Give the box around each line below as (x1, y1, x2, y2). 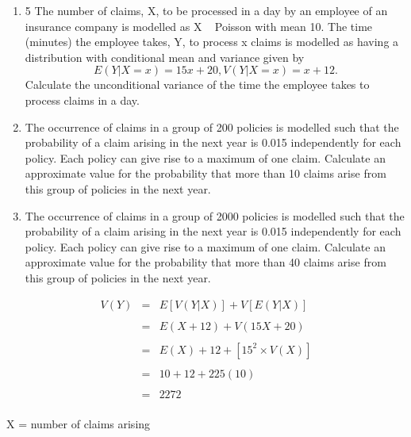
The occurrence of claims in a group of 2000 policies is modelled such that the (25, 207, 405, 224)
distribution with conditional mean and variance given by (25, 48, 305, 65)
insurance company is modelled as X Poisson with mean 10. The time (25, 17, 373, 34)
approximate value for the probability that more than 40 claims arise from (25, 254, 386, 270)
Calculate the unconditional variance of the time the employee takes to (25, 76, 370, 93)
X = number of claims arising (6, 415, 151, 431)
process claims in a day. (25, 91, 140, 108)
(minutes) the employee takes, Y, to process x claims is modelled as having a (25, 33, 399, 50)
